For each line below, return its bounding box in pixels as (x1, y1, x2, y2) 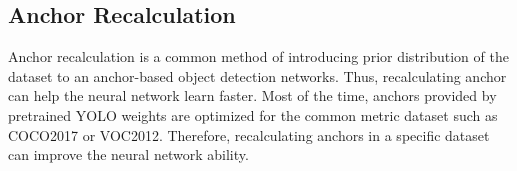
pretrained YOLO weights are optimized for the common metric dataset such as (8, 104, 498, 125)
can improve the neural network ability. (8, 144, 249, 165)
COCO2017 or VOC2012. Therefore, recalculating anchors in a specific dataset (8, 124, 490, 145)
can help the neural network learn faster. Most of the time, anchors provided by (8, 85, 497, 106)
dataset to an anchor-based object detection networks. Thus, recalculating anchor (8, 65, 507, 86)
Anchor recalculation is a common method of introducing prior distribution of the (8, 46, 509, 67)
